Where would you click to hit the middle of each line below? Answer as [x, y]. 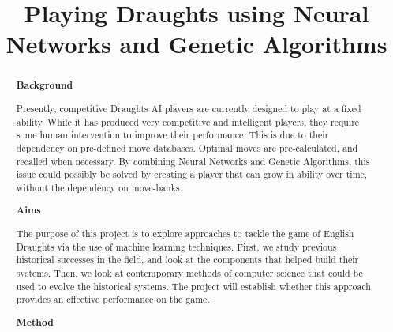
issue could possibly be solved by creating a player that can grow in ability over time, [192, 174]
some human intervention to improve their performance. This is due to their [172, 135]
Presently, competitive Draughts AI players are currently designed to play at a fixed [189, 108]
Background [45, 85]
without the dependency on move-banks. [99, 187]
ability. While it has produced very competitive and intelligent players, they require [188, 121]
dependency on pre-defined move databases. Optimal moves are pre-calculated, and [187, 147]
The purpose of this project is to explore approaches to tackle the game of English [185, 233]
